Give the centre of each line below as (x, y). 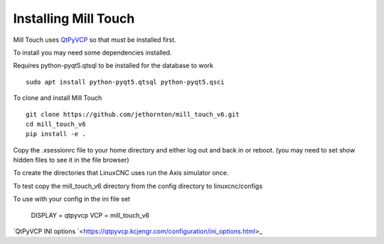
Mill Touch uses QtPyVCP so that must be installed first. (95, 40)
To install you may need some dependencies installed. (92, 52)
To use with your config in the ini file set (72, 199)
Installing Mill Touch (74, 18)
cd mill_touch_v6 (56, 124)
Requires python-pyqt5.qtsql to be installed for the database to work (113, 66)
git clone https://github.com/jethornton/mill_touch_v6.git (133, 114)
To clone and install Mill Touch (58, 98)
